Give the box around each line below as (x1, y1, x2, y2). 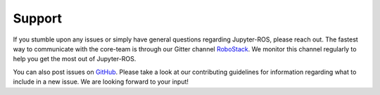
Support (13, 11, 63, 26)
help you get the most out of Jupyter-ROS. (13, 55, 137, 63)
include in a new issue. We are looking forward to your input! (13, 77, 189, 86)
